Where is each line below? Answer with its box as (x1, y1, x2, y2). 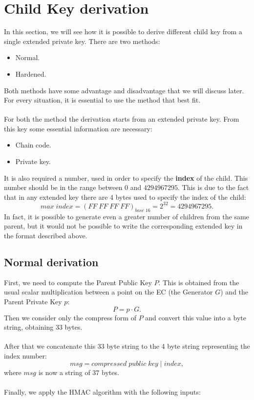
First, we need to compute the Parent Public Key (4, 277, 152, 287)
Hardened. (15, 68, 46, 79)
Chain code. (15, 140, 51, 150)
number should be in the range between (4, 182, 123, 192)
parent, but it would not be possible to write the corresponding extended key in (4, 221, 243, 231)
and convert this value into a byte (145, 312, 246, 322)
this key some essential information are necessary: (4, 123, 152, 133)
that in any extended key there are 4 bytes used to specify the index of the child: (4, 191, 246, 202)
